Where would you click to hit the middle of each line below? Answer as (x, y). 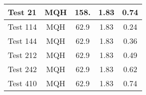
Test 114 (22, 27)
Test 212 (22, 55)
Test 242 (22, 69)
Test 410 (22, 83)
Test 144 (22, 41)
